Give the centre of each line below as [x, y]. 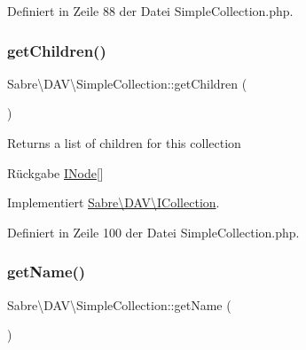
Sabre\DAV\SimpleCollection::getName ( [119, 304]
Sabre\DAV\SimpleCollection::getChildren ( [127, 83]
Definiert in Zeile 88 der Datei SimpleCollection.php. [150, 11]
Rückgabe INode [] [55, 172]
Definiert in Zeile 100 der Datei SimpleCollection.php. [153, 232]
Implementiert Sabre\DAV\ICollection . [114, 202]
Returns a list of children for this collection [124, 143]
